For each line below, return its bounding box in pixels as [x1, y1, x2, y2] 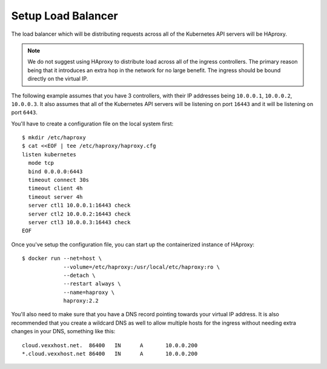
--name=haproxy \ [63, 288, 115, 296]
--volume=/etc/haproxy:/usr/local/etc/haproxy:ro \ [63, 264, 220, 270]
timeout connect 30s [28, 176, 90, 184]
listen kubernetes [22, 151, 77, 158]
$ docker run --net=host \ [22, 255, 102, 262]
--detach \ [63, 271, 96, 279]
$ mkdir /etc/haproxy [22, 134, 86, 141]
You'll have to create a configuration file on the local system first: [11, 120, 174, 127]
